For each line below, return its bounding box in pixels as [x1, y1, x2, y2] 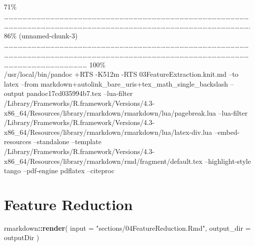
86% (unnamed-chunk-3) [4, 30, 78, 40]
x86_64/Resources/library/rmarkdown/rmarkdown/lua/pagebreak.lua [4, 107, 216, 118]
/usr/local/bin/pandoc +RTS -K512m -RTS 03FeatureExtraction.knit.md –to [4, 69, 239, 79]
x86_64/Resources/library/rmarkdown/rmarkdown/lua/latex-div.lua [4, 126, 212, 137]
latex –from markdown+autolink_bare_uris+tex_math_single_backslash [4, 78, 228, 89]
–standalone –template [33, 136, 101, 147]
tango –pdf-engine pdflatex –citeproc [4, 165, 115, 176]
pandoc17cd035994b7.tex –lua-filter [26, 88, 133, 98]
